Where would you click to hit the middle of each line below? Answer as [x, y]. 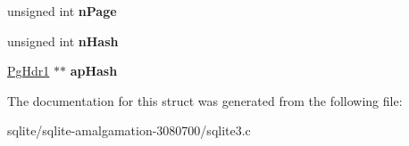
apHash [94, 71]
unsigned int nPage [62, 11]
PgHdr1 [29, 71]
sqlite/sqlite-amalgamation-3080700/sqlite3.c [129, 130]
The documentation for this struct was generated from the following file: [205, 100]
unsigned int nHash [63, 41]
